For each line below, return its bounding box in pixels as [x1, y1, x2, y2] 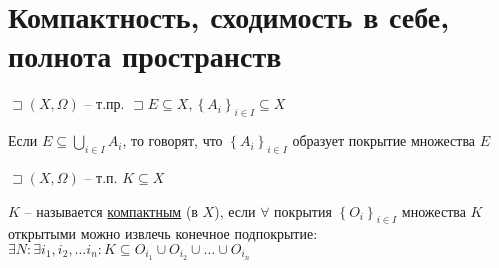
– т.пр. [84, 93, 125, 114]
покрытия [274, 200, 332, 221]
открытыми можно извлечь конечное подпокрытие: [8, 223, 318, 244]
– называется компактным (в [24, 200, 198, 221]
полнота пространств [8, 35, 282, 76]
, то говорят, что [122, 130, 223, 151]
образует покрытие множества [292, 130, 476, 151]
